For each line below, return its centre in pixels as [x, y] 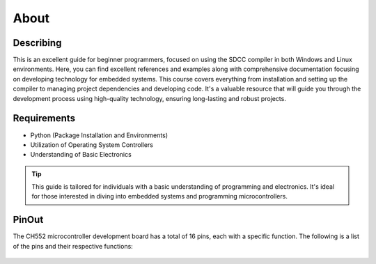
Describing [37, 43]
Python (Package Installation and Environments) [99, 135]
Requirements [44, 118]
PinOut [28, 220]
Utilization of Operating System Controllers [92, 145]
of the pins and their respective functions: [73, 246]
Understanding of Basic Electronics [81, 155]
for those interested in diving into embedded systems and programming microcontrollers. [160, 196]
